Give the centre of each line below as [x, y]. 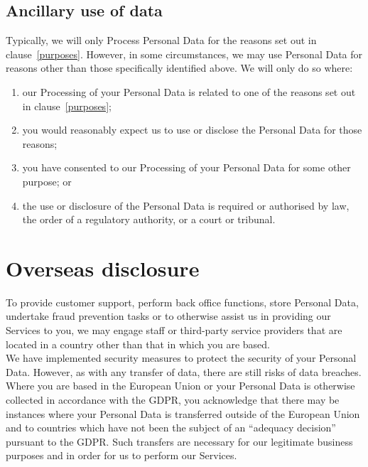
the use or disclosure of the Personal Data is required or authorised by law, [186, 205]
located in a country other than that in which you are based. [138, 344]
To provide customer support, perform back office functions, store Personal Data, [182, 302]
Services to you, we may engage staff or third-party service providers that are [174, 330]
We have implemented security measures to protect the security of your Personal [181, 358]
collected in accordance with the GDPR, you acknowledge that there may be [173, 400]
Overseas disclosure [103, 268]
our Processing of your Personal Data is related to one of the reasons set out [189, 91]
